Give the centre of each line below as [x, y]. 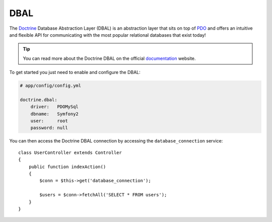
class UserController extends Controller [70, 153]
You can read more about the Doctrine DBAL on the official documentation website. [109, 58]
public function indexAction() [67, 167]
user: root [49, 121]
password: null [49, 128]
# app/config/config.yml [51, 86]
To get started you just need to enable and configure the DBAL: [75, 72]
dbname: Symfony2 [55, 114]
